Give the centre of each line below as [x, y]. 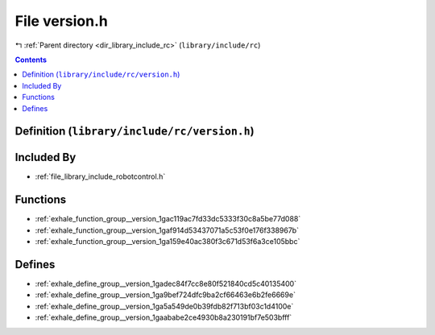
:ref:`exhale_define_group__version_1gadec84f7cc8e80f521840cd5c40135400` [166, 284]
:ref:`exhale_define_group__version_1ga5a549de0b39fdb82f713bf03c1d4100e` [164, 306]
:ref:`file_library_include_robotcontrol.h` [100, 176]
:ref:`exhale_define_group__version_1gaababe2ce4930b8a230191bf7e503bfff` [164, 317]
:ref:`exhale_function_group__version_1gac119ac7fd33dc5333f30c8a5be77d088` [168, 219]
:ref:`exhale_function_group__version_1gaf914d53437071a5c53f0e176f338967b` [167, 230]
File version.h [61, 21]
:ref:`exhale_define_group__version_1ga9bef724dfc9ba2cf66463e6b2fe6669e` [165, 295]
